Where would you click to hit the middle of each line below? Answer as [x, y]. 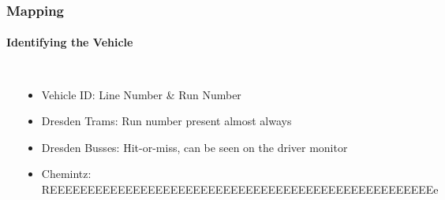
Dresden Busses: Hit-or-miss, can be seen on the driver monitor [194, 147]
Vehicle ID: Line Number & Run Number [141, 94]
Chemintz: [66, 174]
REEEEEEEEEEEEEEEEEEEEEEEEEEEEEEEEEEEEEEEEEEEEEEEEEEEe [240, 189]
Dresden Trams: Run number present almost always [166, 121]
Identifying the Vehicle [70, 42]
